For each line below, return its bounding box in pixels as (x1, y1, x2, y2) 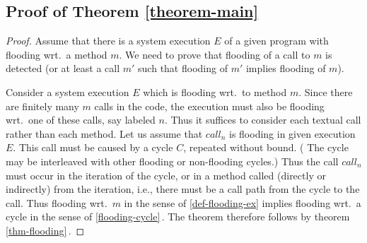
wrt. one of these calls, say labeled (6, 112, 156, 127)
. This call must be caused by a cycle (13, 140, 173, 155)
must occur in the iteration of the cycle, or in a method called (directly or (6, 167, 326, 182)
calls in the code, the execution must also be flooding (94, 98, 325, 113)
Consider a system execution (6, 84, 129, 99)
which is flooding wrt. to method (143, 84, 287, 99)
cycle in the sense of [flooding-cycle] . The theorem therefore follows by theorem (6, 209, 350, 224)
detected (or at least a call (6, 61, 120, 76)
